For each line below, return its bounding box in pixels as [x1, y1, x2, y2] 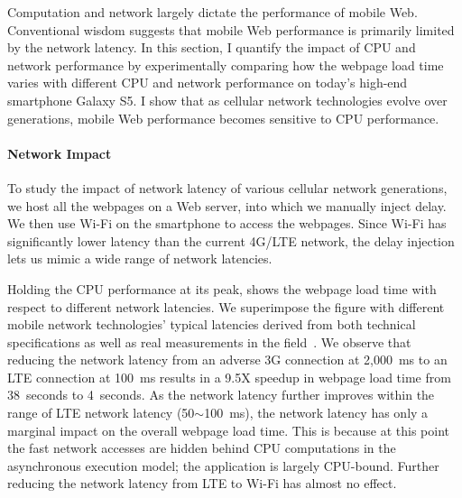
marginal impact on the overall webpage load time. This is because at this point [7, 420, 449, 439]
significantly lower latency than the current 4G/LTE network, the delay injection [7, 231, 455, 250]
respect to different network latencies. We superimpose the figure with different [7, 297, 445, 316]
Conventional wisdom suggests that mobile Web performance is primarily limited [7, 20, 455, 39]
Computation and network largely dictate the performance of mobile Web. [7, 3, 418, 21]
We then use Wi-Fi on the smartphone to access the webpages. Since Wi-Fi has [7, 214, 447, 233]
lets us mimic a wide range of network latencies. [7, 249, 273, 268]
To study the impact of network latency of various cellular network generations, [7, 178, 448, 197]
